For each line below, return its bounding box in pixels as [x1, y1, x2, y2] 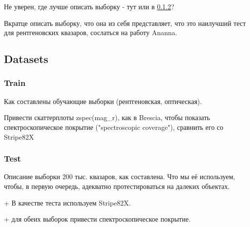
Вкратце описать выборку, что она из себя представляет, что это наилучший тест [4, 18, 246, 28]
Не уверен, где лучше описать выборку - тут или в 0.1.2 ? [4, 1, 174, 11]
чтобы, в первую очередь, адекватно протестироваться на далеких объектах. [4, 181, 230, 191]
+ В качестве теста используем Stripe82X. [4, 197, 131, 207]
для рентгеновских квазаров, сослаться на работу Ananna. [4, 27, 177, 38]
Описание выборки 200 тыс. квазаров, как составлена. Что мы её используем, [4, 171, 235, 182]
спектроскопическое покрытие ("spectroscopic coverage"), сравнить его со [4, 122, 224, 132]
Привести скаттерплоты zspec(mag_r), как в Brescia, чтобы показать [4, 112, 210, 123]
